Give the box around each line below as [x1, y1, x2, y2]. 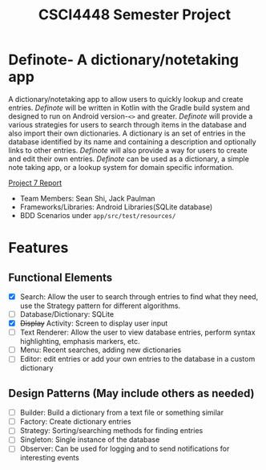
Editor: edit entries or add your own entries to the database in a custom [19, 355, 256, 364]
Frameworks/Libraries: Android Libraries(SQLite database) [19, 202, 213, 212]
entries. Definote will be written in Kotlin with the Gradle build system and [8, 103, 251, 112]
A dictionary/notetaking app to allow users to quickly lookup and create [8, 94, 244, 103]
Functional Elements [8, 270, 113, 284]
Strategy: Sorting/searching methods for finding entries [19, 426, 204, 436]
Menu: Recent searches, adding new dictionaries [19, 345, 182, 355]
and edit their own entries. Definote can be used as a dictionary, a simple [8, 154, 250, 164]
